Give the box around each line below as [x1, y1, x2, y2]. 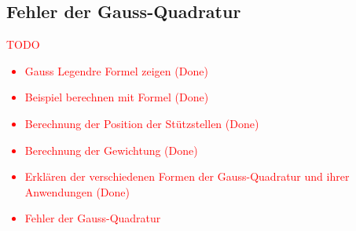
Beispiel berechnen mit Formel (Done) [24, 89, 209, 105]
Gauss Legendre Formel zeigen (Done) [24, 62, 208, 79]
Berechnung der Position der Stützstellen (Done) [24, 115, 259, 131]
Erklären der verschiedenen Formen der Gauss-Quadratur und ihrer [24, 168, 350, 185]
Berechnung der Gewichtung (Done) [24, 141, 198, 158]
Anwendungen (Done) [24, 183, 130, 200]
